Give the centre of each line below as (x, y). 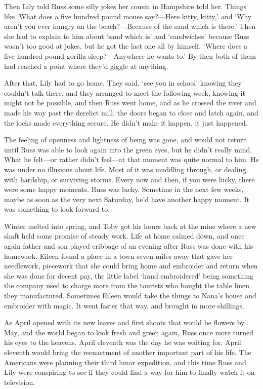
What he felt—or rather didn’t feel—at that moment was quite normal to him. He (131, 159)
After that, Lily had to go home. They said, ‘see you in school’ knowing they (123, 83)
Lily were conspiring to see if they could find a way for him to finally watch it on (129, 372)
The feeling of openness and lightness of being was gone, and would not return (126, 140)
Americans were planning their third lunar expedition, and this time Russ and (125, 362)
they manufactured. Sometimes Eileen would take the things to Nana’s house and (130, 296)
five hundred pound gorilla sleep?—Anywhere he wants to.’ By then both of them (130, 55)
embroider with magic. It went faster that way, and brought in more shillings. (124, 305)
